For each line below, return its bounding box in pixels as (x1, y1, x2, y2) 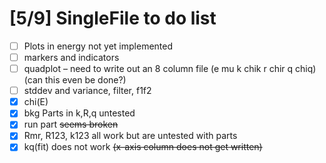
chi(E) (23, 96, 49, 108)
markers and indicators (23, 52, 120, 63)
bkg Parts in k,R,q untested (23, 107, 136, 119)
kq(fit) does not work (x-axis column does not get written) (23, 141, 263, 153)
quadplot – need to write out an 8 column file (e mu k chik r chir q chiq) (23, 63, 317, 75)
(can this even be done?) (23, 74, 127, 86)
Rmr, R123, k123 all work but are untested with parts (23, 130, 238, 142)
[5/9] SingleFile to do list (9, 7, 217, 30)
